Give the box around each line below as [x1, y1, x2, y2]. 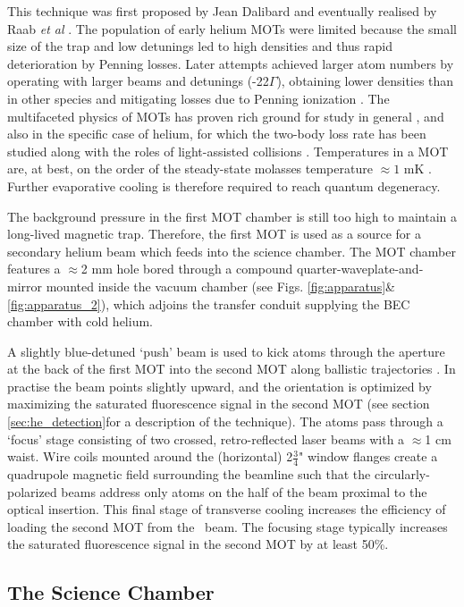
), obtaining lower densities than [276, 72, 454, 90]
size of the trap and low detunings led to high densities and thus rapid [7, 37, 392, 55]
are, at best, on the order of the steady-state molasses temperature [7, 159, 373, 178]
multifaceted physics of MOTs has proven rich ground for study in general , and [7, 106, 444, 125]
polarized [7, 482, 57, 501]
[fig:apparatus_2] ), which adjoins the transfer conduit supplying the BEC [7, 294, 410, 313]
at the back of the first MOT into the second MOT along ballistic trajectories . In [7, 359, 456, 378]
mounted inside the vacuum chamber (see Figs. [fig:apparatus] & [46, 276, 395, 295]
